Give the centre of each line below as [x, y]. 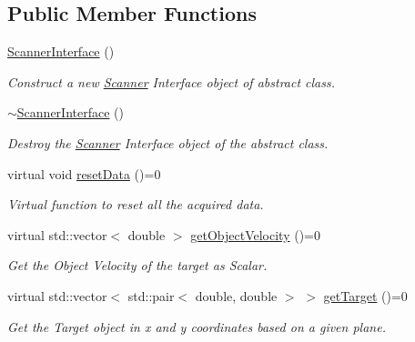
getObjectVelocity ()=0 [255, 234]
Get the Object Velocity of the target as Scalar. [137, 265]
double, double [236, 295]
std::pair [151, 295]
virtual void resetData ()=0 [84, 173]
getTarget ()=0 [365, 295]
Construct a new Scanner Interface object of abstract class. [172, 81]
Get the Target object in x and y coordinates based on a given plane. [197, 326]
